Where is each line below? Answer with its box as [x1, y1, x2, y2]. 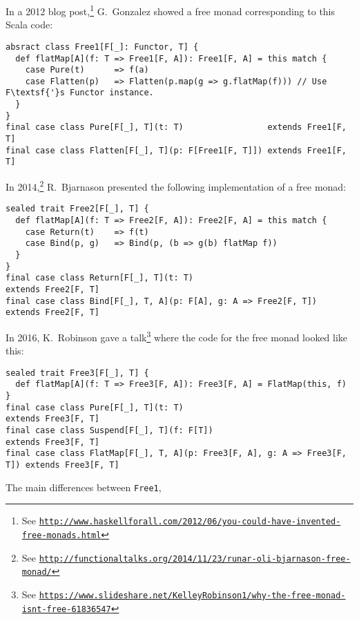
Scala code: [6, 17, 53, 32]
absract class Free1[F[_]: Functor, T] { [6, 41, 199, 52]
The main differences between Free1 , [6, 479, 162, 494]
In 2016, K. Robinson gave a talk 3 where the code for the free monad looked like [6, 327, 348, 344]
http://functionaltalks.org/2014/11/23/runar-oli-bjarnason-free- [39, 553, 351, 564]
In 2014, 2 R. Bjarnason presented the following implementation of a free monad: [6, 178, 347, 193]
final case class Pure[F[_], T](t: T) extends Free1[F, [6, 122, 347, 133]
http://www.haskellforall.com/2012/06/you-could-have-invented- [39, 517, 341, 527]
